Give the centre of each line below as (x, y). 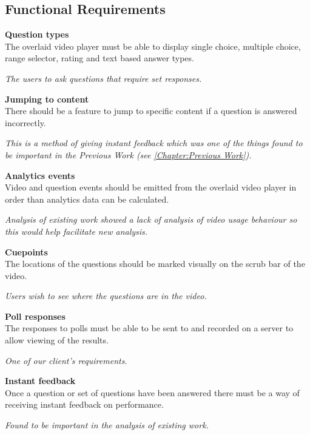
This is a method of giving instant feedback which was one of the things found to (154, 143)
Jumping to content (47, 99)
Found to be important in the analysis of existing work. (107, 425)
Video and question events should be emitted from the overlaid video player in (151, 187)
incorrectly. (25, 122)
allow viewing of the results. (57, 340)
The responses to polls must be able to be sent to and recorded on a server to (149, 328)
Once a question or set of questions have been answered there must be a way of (152, 392)
